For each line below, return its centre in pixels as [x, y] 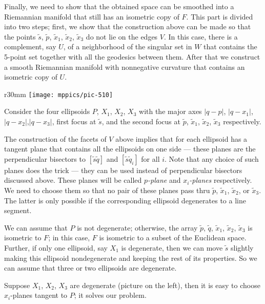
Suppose [17, 285]
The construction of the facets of [55, 138]
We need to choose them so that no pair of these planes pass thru [107, 190]
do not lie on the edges [122, 36]
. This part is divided [220, 16]
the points [20, 36]
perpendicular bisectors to [45, 158]
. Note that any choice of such [212, 158]
